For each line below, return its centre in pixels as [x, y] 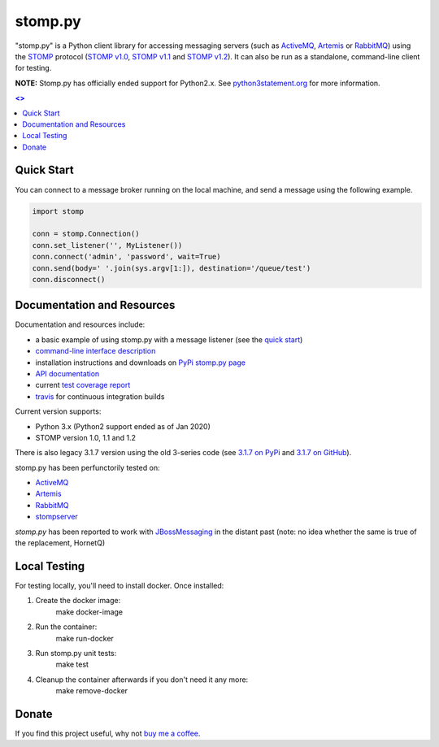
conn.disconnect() [69, 279]
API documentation [67, 373]
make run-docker [85, 638]
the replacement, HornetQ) [60, 543]
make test [72, 664]
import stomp [58, 211]
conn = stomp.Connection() [86, 234]
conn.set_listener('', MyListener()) [107, 245]
